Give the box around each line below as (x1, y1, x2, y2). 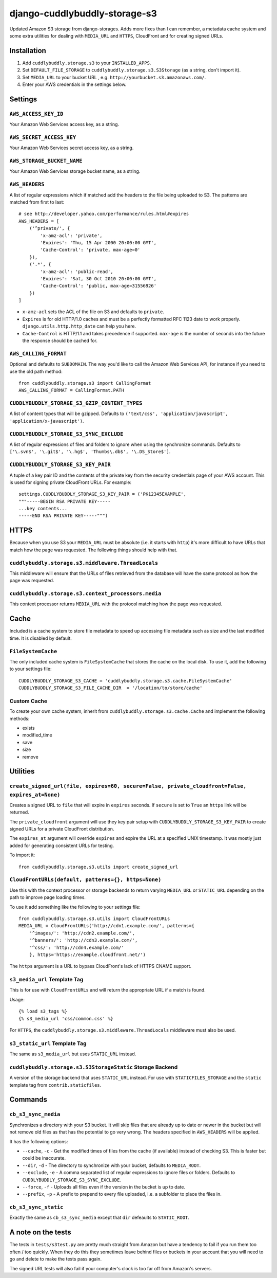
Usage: (9, 996, 25, 1002)
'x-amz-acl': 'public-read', (40, 268, 114, 275)
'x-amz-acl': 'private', (40, 232, 103, 239)
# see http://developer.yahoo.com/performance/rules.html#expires (18, 211, 189, 217)
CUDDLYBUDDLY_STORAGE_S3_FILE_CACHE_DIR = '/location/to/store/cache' (18, 685, 203, 691)
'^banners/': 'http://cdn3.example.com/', (29, 938, 138, 943)
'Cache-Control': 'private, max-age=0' (40, 247, 141, 253)
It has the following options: (9, 1138, 68, 1144)
